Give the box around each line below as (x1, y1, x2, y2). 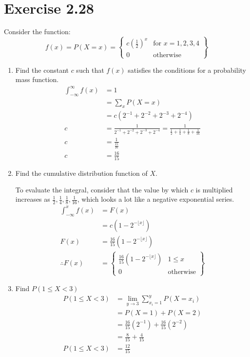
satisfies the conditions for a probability (128, 64, 246, 75)
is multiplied (195, 184, 233, 194)
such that (76, 64, 104, 75)
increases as (15, 194, 50, 204)
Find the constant (15, 64, 69, 75)
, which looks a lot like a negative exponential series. (77, 194, 234, 204)
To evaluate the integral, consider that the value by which (15, 184, 189, 194)
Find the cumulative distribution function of (15, 168, 148, 178)
